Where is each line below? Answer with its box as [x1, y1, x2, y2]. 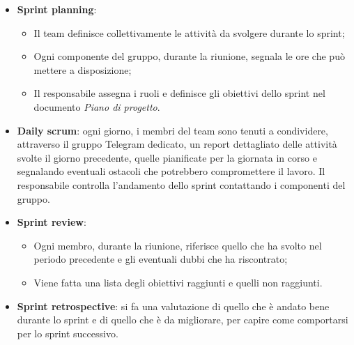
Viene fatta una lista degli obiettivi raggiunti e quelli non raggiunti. [33, 275, 323, 289]
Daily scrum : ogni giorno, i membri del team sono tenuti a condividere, [17, 123, 328, 137]
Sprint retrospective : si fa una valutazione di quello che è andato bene [17, 298, 330, 313]
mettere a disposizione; [33, 62, 132, 77]
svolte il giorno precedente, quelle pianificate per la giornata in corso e [17, 150, 317, 164]
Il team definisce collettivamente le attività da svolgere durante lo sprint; [33, 25, 345, 40]
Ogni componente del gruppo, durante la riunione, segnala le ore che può [33, 49, 345, 63]
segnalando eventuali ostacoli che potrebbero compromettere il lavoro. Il [17, 164, 325, 178]
